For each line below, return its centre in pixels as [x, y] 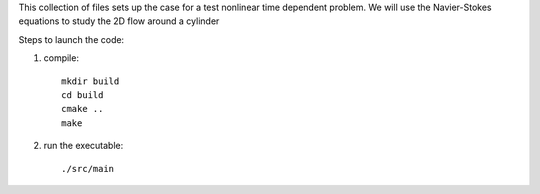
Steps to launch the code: [71, 39]
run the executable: [83, 146]
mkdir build [90, 81]
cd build [82, 94]
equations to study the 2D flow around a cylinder [119, 21]
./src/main [88, 168]
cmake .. [82, 109]
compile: [61, 58]
